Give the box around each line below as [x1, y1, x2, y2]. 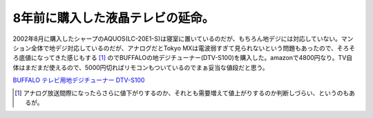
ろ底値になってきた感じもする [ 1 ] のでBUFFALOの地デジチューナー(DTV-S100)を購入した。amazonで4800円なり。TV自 [12, 54, 353, 62]
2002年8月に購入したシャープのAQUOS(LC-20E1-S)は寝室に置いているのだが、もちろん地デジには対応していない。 [12, 35, 342, 43]
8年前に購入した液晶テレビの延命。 [12, 10, 215, 26]
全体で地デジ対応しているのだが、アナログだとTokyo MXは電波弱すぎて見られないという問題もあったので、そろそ [30, 43, 356, 52]
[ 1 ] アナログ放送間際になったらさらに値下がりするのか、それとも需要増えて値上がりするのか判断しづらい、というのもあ [15, 88, 356, 97]
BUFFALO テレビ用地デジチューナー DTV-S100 [12, 76, 145, 84]
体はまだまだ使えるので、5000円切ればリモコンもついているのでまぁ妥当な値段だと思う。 [12, 63, 269, 72]
